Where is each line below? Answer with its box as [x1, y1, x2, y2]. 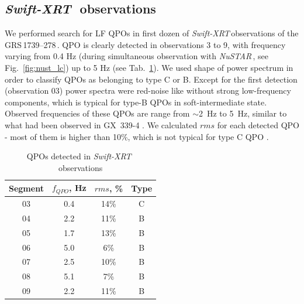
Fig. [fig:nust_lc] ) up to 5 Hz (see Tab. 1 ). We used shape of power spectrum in [5, 61, 293, 73]
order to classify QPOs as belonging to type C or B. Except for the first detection [5, 73, 298, 85]
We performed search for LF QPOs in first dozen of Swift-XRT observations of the [5, 27, 299, 39]
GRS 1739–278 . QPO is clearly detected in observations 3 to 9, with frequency [5, 38, 286, 50]
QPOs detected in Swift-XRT [26, 150, 132, 162]
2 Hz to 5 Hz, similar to [198, 107, 287, 119]
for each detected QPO [217, 118, 299, 131]
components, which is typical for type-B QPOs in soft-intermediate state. [5, 95, 267, 108]
